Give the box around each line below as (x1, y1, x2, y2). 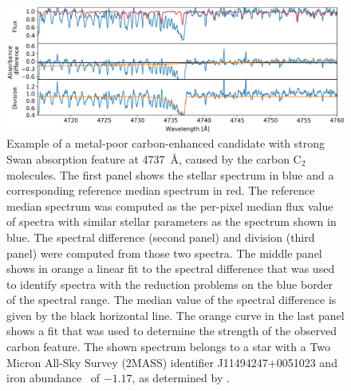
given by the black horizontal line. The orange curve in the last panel (6, 306, 345, 323)
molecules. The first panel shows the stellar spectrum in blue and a (6, 166, 334, 183)
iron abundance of (6, 369, 101, 386)
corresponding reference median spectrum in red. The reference (6, 182, 315, 199)
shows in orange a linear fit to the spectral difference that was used (6, 260, 335, 277)
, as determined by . (132, 369, 230, 386)
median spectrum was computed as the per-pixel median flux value (6, 197, 333, 214)
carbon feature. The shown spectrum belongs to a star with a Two (6, 338, 331, 355)
